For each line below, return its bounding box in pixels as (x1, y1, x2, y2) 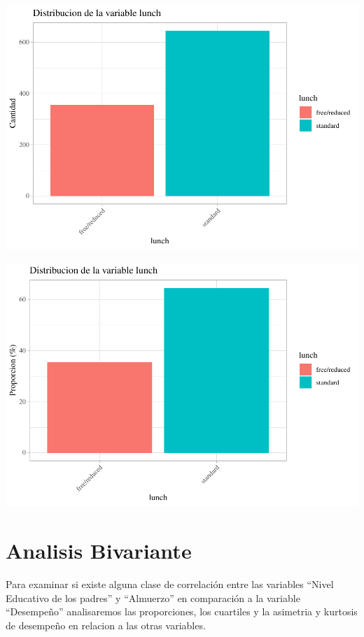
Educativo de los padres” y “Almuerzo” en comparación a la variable (6, 590, 300, 605)
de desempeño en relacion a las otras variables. (6, 617, 206, 632)
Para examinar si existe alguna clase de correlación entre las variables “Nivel (6, 577, 334, 592)
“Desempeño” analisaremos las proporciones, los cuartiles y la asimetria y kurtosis (6, 604, 358, 619)
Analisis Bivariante (6, 536, 192, 565)
